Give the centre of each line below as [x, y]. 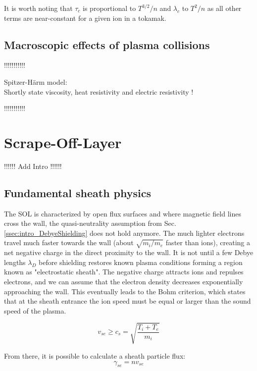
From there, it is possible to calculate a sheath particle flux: [95, 355]
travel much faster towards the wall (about [69, 242]
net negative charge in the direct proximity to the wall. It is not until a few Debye [129, 252]
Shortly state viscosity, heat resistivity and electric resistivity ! [99, 91]
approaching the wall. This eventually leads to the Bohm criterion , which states [125, 291]
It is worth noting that [38, 8]
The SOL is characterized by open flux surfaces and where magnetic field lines [123, 213]
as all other [224, 8]
